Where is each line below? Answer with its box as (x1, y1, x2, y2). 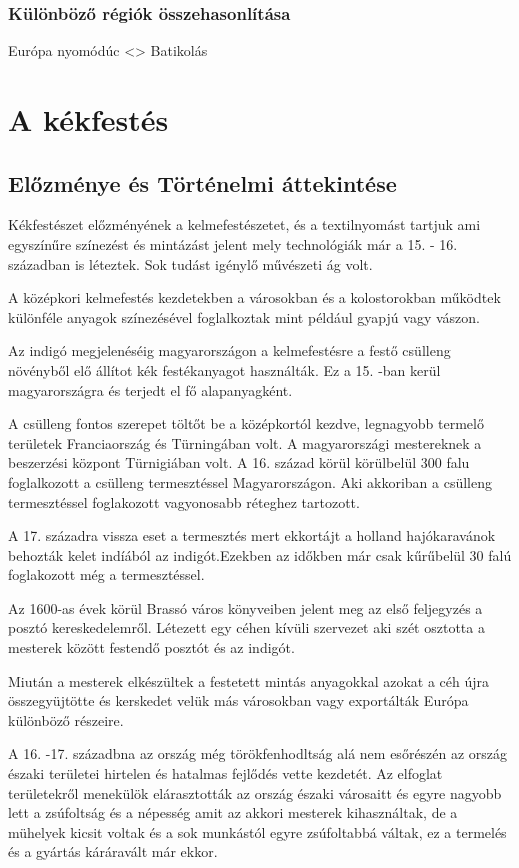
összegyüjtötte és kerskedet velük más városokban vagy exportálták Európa (8, 690, 469, 711)
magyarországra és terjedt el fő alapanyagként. (8, 379, 293, 400)
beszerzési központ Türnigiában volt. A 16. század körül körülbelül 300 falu (8, 452, 470, 473)
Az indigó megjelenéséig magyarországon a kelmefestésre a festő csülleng (8, 340, 451, 361)
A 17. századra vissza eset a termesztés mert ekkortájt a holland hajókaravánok (8, 525, 496, 546)
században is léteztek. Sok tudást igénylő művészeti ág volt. (8, 253, 373, 274)
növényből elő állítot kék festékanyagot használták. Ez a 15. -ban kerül (8, 359, 441, 380)
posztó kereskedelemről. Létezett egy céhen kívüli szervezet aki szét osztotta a (8, 617, 485, 638)
